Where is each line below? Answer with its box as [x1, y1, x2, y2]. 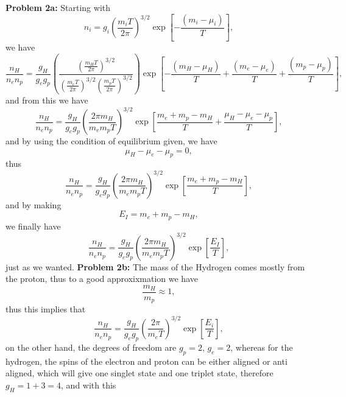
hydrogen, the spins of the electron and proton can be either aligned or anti [5, 354, 288, 367]
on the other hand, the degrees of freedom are [5, 340, 177, 353]
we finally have [5, 219, 61, 232]
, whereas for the [230, 340, 293, 353]
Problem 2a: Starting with [5, 1, 111, 13]
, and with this [61, 378, 116, 391]
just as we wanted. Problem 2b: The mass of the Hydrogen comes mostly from [5, 260, 305, 273]
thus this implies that [5, 303, 86, 315]
